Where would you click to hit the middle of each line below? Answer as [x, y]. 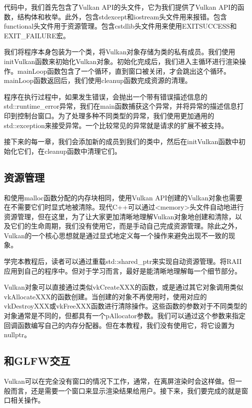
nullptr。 [17, 335]
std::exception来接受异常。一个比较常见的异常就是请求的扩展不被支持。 [116, 125]
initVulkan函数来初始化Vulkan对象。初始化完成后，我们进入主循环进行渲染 [122, 61]
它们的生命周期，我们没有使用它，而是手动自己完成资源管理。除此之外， [126, 226]
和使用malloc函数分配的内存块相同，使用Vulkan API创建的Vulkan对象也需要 [123, 197]
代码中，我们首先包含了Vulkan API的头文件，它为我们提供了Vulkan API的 [121, 7]
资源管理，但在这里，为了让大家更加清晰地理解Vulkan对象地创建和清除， [120, 216]
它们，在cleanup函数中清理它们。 [69, 151]
